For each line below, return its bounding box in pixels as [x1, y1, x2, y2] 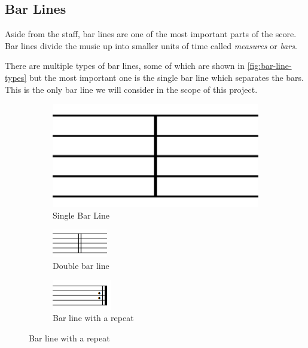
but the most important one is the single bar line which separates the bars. [29, 71, 304, 83]
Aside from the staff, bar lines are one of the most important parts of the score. [5, 28, 297, 40]
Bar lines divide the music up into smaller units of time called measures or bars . [5, 39, 297, 52]
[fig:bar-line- [247, 59, 292, 72]
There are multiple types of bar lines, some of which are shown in [5, 59, 245, 72]
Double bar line [53, 259, 109, 271]
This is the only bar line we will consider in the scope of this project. [5, 83, 258, 95]
